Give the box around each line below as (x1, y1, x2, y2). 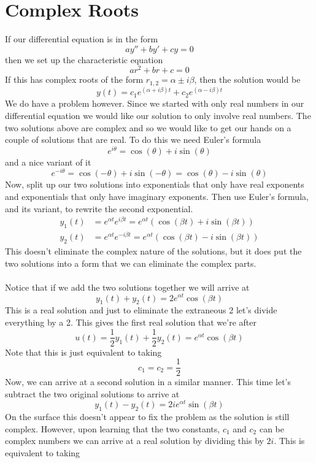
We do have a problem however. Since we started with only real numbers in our (5, 97, 304, 110)
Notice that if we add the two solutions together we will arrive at (5, 280, 250, 293)
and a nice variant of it (5, 155, 91, 168)
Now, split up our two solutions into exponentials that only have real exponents (5, 178, 304, 191)
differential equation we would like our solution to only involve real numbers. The (5, 109, 311, 121)
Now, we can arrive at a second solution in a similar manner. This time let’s (5, 375, 291, 388)
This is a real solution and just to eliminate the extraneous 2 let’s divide (5, 304, 277, 316)
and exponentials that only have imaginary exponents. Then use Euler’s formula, (5, 190, 309, 203)
